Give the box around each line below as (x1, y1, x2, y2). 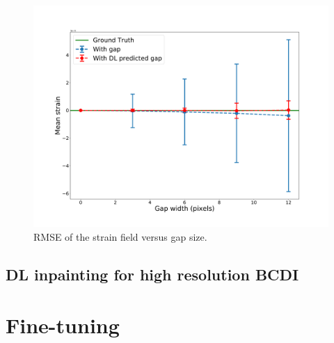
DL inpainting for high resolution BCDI (6, 263, 299, 285)
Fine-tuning (6, 311, 120, 340)
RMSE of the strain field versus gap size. (33, 229, 207, 244)
